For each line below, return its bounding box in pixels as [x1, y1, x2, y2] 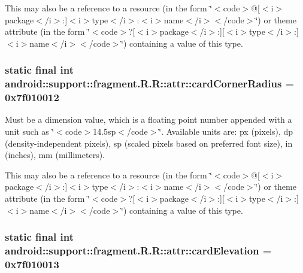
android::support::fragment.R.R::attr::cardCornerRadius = [5, 76, 295, 91]
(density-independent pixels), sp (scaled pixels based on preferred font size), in [5, 136, 293, 149]
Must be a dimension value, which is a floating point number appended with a [5, 113, 292, 126]
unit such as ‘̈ [5, 125, 54, 138]
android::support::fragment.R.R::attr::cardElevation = [5, 243, 272, 258]
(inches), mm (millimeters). [5, 148, 105, 161]
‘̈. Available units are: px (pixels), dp [159, 125, 293, 138]
